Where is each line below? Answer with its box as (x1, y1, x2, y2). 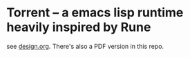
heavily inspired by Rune (6, 19, 151, 35)
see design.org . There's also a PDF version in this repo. (6, 42, 164, 50)
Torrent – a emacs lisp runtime (6, 5, 184, 21)
